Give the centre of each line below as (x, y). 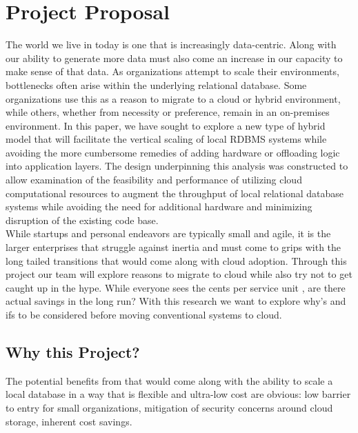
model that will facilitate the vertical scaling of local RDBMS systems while (166, 139)
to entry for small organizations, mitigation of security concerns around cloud (169, 407)
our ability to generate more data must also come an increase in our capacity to (174, 58)
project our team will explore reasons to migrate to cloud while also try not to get (179, 274)
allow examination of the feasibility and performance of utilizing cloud (154, 180)
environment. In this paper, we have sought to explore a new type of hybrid (166, 125)
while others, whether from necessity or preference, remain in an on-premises (168, 112)
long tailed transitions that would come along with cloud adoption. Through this (176, 260)
